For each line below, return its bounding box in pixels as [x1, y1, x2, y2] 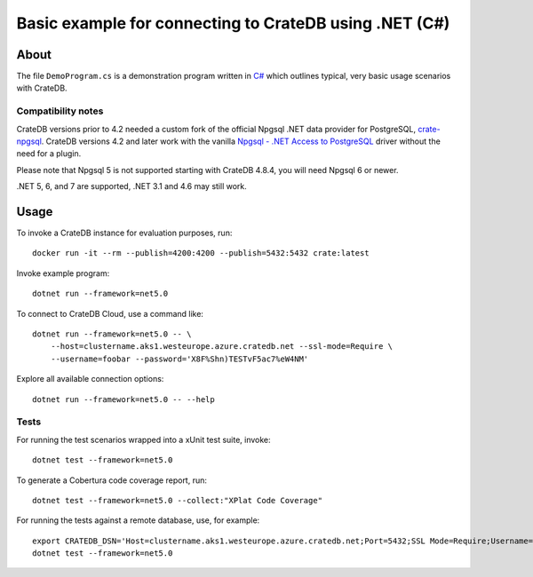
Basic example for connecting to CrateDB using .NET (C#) [16, 13, 450, 33]
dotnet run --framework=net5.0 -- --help [32, 394, 215, 404]
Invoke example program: [16, 267, 110, 279]
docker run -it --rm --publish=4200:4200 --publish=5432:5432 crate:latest [32, 249, 370, 258]
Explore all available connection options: [16, 374, 164, 384]
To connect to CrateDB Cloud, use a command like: [16, 308, 204, 319]
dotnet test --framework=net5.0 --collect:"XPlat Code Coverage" [32, 495, 323, 505]
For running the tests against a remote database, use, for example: [16, 515, 260, 526]
